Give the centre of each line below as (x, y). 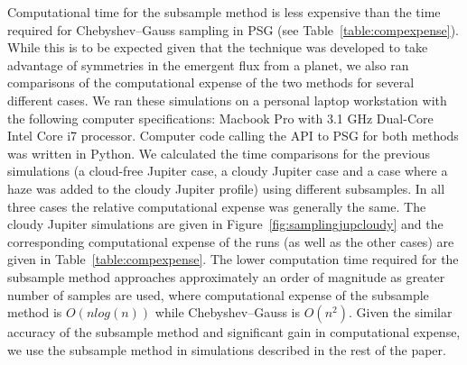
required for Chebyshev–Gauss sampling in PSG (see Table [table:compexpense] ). (233, 29)
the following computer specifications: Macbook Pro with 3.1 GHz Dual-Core (220, 118)
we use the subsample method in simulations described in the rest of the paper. (227, 349)
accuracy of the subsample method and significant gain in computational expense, (234, 332)
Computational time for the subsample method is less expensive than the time (224, 12)
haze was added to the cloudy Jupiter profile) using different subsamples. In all (226, 188)
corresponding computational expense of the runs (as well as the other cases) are (231, 241)
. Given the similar (400, 312)
